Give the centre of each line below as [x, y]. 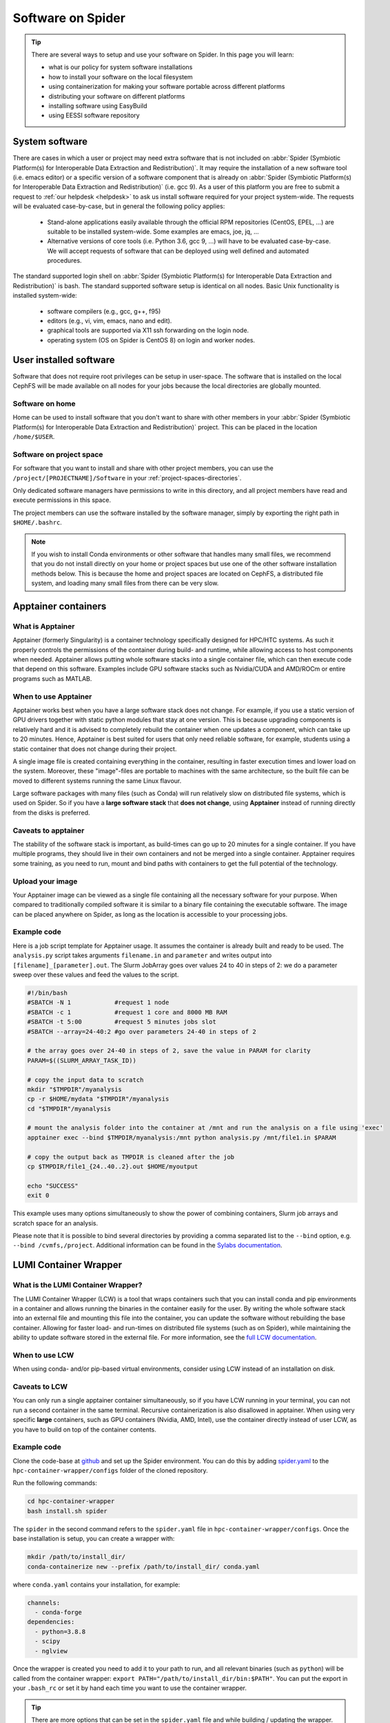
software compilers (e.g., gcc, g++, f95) [104, 311]
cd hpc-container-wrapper [71, 1501]
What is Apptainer [44, 626]
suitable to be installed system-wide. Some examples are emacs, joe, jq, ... [153, 232]
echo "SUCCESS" [53, 1186]
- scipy [48, 1641]
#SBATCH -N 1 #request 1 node [98, 1002]
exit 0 [38, 1195]
